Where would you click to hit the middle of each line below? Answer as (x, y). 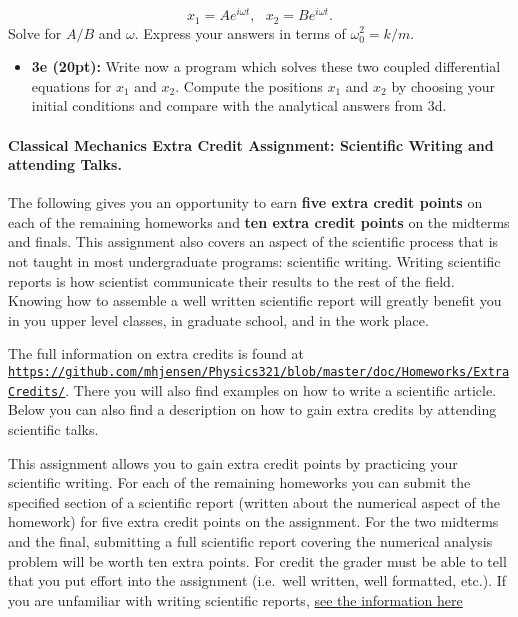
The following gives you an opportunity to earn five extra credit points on (245, 202)
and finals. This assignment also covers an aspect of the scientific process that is (253, 241)
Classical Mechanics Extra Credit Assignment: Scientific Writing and (251, 144)
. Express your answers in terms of (240, 32)
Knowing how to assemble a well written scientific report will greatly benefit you (255, 300)
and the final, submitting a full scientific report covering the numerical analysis (250, 540)
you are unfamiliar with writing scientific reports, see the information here (235, 599)
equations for (71, 85)
